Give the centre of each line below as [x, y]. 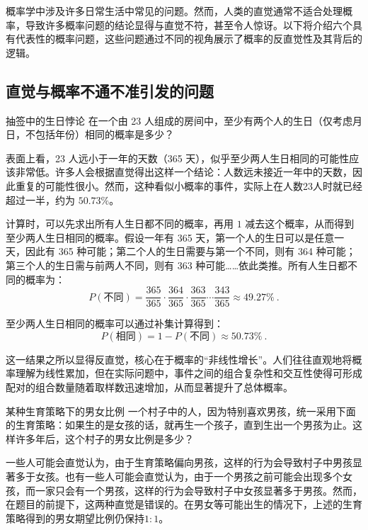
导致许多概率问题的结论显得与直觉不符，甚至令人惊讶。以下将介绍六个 [189, 24]
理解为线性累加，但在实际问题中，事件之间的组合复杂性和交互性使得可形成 [189, 373]
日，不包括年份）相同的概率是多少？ [90, 134]
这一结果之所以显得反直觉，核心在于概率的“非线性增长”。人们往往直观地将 [179, 359]
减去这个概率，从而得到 [300, 224]
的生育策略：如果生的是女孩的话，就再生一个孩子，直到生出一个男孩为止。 [179, 425]
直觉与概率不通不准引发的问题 [110, 90]
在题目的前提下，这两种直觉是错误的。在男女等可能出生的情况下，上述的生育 [184, 504]
